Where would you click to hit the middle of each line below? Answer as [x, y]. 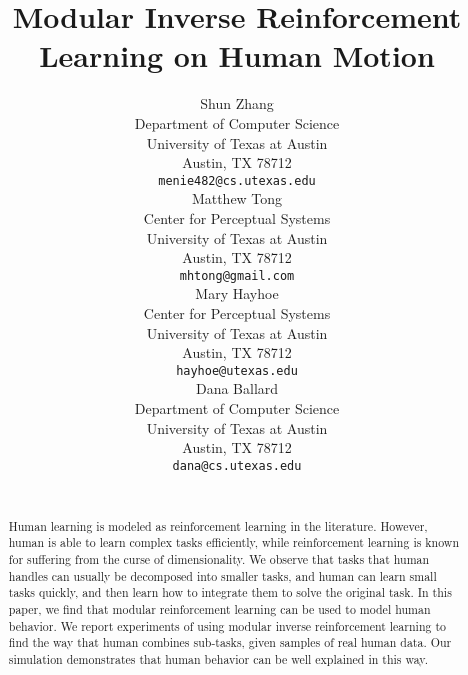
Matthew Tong [237, 198]
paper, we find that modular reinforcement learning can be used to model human [219, 609]
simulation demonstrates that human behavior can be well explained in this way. [218, 659]
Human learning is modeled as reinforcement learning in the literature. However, [218, 525]
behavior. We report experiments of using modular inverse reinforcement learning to [227, 625]
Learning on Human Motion [237, 55]
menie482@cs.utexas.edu [237, 180]
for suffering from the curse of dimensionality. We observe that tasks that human [219, 559]
